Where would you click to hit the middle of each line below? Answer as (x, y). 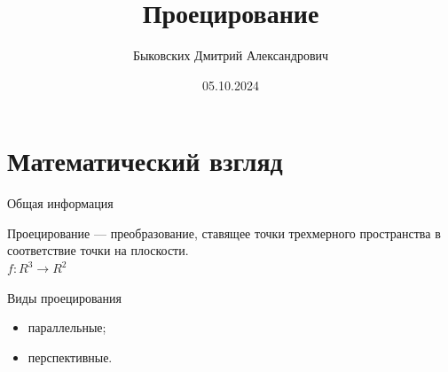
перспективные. (70, 356)
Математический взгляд (145, 161)
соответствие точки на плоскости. (98, 250)
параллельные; (67, 327)
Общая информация (60, 203)
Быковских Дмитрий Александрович (231, 55)
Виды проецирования (64, 297)
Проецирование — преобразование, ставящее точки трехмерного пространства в (224, 232)
